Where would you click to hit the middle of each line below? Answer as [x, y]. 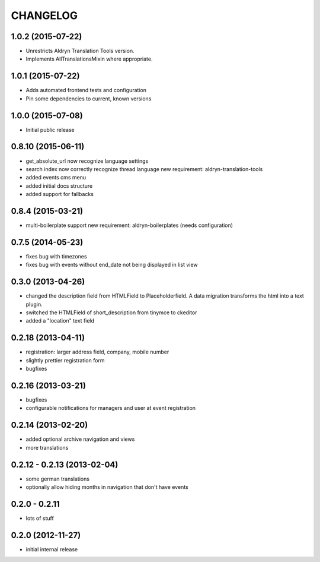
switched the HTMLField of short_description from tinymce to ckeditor [111, 312]
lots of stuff [40, 518]
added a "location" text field [60, 321]
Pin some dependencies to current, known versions [89, 99]
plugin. [34, 304]
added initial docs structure [59, 186]
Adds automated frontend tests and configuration [86, 90]
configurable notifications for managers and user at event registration [111, 408]
